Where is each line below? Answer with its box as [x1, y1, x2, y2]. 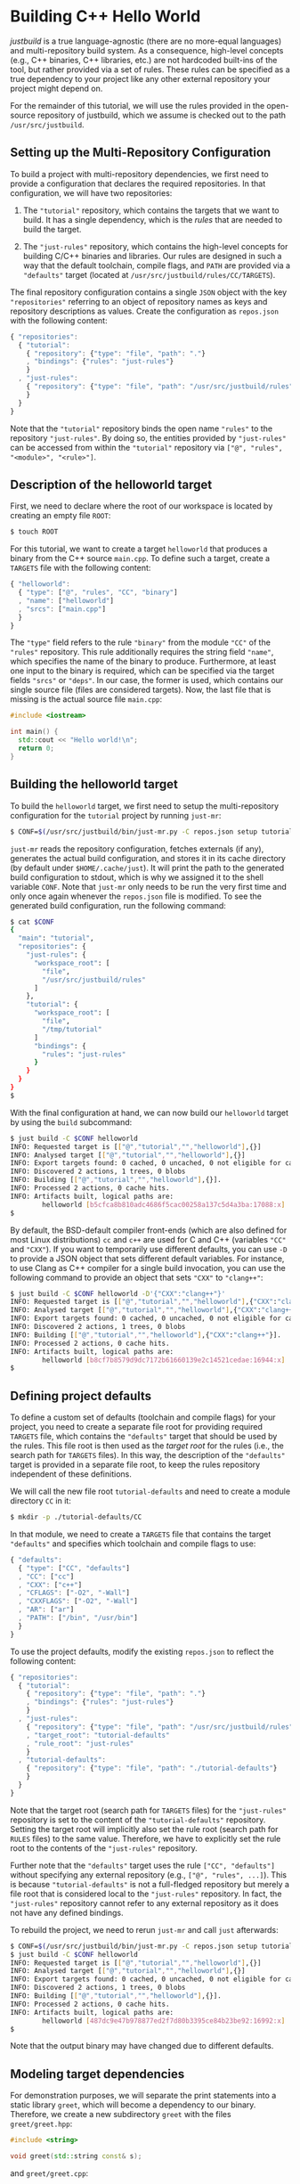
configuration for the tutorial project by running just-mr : [10, 810, 222, 820]
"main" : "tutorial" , [18, 933, 94, 943]
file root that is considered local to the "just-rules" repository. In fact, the [10, 1888, 282, 1899]
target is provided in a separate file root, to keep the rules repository [10, 1459, 261, 1471]
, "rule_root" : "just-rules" [26, 1739, 134, 1748]
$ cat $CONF [10, 917, 54, 926]
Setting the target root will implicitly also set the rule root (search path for [10, 1823, 279, 1834]
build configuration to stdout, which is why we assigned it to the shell [10, 871, 264, 883]
